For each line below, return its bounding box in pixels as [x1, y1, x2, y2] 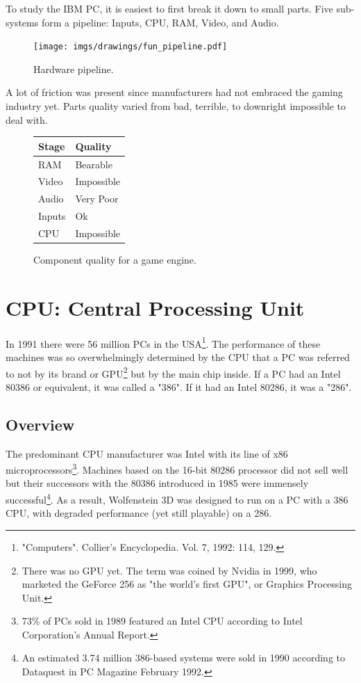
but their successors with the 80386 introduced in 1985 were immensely [6, 476, 309, 490]
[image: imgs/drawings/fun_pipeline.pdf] [33, 42, 228, 52]
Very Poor [75, 191, 119, 206]
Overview [6, 413, 75, 435]
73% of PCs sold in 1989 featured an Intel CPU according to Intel [22, 613, 303, 628]
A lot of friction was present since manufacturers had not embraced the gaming [6, 85, 343, 99]
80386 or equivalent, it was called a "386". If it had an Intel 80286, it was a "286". [6, 379, 352, 394]
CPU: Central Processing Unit [6, 293, 305, 321]
